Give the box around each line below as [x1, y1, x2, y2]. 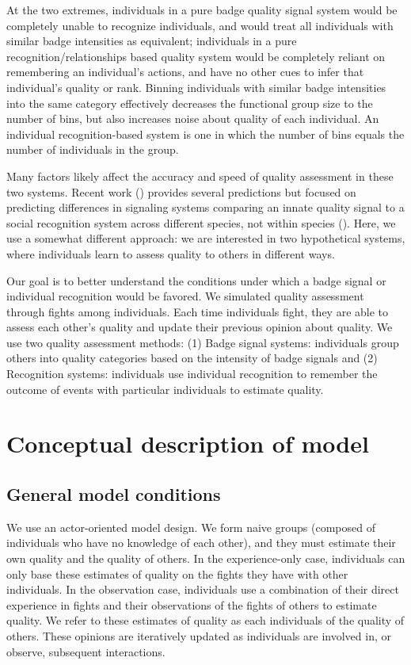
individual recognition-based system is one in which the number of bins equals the [6, 125, 405, 142]
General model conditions [6, 482, 221, 506]
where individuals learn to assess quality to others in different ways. [6, 245, 335, 262]
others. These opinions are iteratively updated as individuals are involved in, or [6, 627, 391, 644]
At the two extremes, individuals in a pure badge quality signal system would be [6, 2, 398, 17]
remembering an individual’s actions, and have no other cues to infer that [6, 63, 364, 80]
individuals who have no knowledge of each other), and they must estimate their [6, 534, 396, 551]
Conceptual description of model [6, 427, 369, 460]
